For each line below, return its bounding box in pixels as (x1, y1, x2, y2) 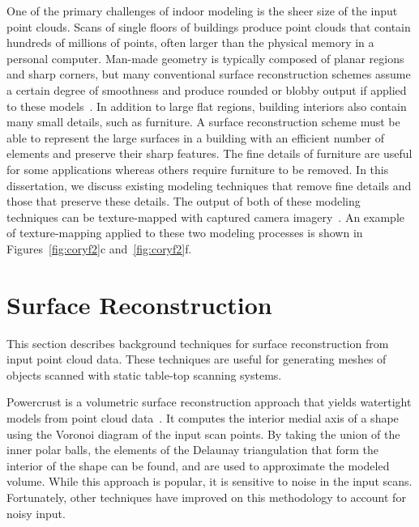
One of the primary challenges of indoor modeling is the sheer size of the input (6, 2, 398, 19)
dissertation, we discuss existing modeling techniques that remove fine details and (6, 176, 412, 193)
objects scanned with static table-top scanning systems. (6, 366, 282, 383)
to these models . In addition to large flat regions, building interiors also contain (6, 97, 407, 114)
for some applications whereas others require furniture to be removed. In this (6, 160, 389, 177)
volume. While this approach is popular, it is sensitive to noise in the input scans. (6, 473, 413, 490)
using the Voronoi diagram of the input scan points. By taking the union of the (6, 425, 400, 442)
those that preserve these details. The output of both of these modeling (6, 193, 361, 210)
